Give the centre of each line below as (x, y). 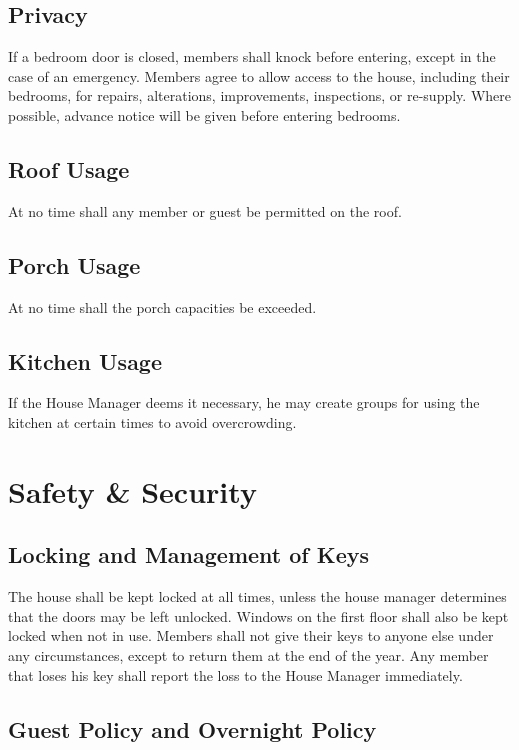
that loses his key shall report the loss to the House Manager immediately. (235, 674)
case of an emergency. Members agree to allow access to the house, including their (259, 75)
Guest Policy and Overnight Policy (192, 728)
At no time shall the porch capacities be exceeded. (162, 306)
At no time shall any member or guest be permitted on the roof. (205, 210)
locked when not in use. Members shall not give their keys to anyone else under (251, 635)
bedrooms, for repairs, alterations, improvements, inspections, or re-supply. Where (259, 95)
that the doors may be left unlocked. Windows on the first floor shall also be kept (258, 615)
